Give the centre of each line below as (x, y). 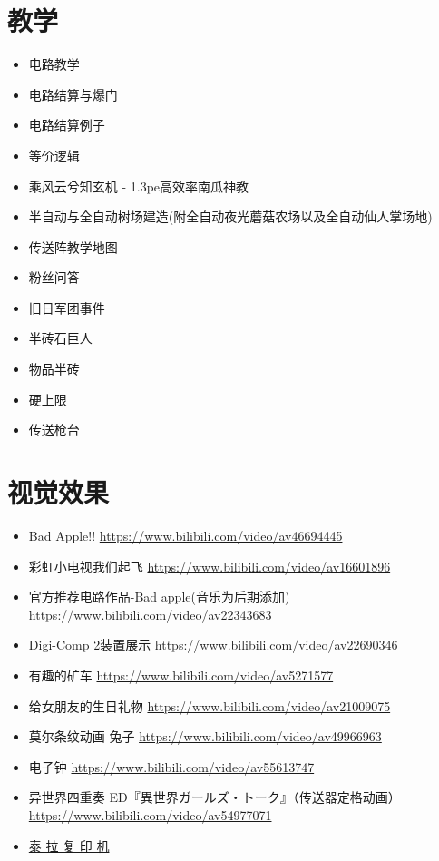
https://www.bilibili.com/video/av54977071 (150, 814)
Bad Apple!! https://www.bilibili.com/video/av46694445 (185, 535)
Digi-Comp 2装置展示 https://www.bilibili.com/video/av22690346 (213, 645)
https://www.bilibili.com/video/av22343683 (150, 614)
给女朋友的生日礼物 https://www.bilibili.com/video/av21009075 (210, 705)
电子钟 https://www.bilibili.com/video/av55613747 (171, 766)
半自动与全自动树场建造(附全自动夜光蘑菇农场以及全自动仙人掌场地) (230, 216)
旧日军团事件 (67, 307)
